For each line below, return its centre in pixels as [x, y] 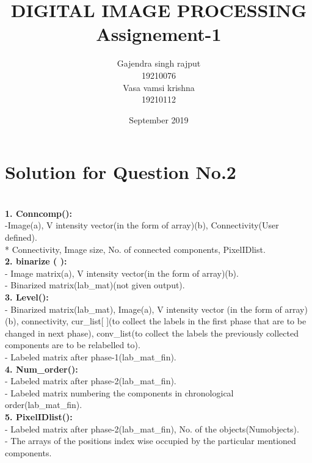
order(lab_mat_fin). [44, 405]
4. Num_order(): [42, 369]
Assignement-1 [159, 34]
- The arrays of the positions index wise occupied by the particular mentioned [151, 441]
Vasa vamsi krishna [159, 87]
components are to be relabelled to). [73, 345]
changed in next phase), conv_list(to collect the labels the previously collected [152, 333]
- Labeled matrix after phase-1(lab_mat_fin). [91, 356]
